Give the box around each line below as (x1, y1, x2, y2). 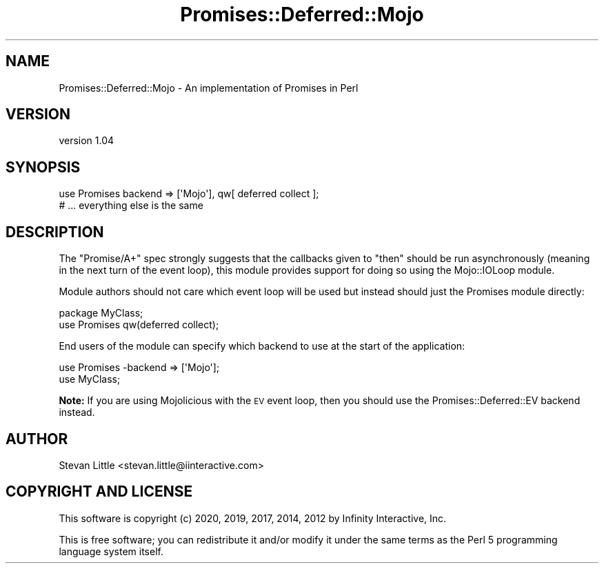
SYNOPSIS (6, 158, 81, 176)
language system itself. (59, 545, 163, 557)
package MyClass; (59, 307, 143, 319)
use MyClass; (59, 373, 121, 386)
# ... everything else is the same (59, 199, 203, 212)
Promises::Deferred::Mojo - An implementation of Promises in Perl (59, 81, 359, 94)
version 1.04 (59, 134, 114, 147)
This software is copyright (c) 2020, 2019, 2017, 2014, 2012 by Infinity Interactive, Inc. (59, 512, 447, 524)
